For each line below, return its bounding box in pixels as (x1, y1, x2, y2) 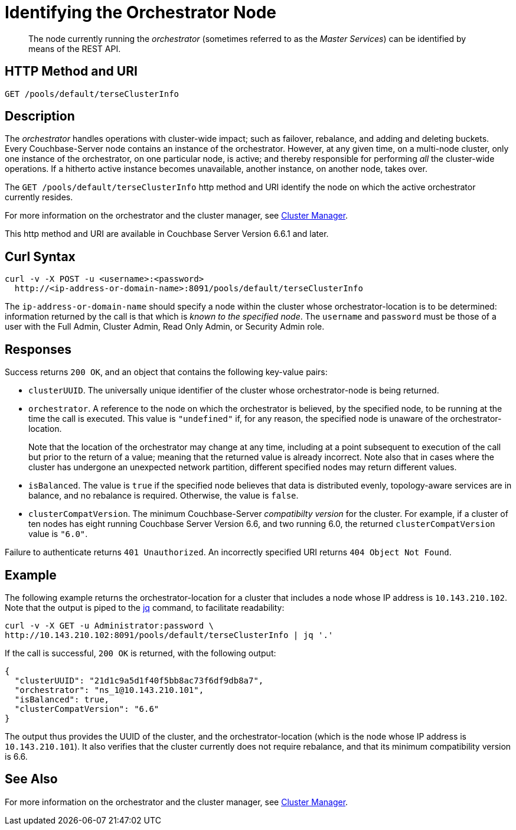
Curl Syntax (5, 249, 76, 264)
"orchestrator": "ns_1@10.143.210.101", (14, 685, 204, 695)
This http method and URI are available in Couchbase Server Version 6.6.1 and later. (5, 229, 329, 239)
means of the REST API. (28, 43, 121, 54)
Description (5, 109, 75, 124)
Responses (5, 341, 72, 357)
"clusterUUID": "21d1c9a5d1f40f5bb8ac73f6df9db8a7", (14, 675, 264, 685)
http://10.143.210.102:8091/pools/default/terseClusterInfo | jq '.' (5, 630, 334, 640)
